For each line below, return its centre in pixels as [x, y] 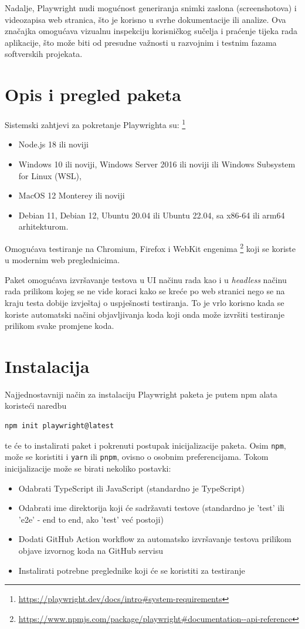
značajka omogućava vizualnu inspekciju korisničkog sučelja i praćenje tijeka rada [151, 31]
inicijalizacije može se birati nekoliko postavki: [88, 468]
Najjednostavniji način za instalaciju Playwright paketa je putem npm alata [141, 394]
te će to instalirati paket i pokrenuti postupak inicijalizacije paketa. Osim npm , [145, 445]
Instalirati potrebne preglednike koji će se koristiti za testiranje [132, 570]
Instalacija [47, 366]
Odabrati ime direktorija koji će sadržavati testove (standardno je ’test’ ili [151, 508]
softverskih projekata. [44, 54]
